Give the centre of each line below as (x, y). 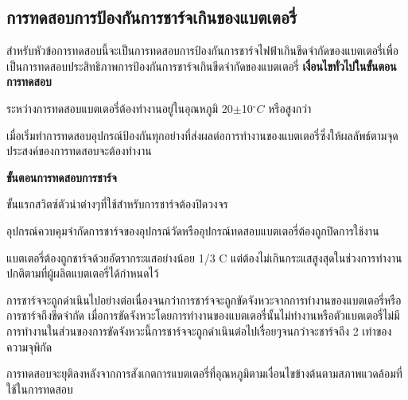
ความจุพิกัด (29, 346)
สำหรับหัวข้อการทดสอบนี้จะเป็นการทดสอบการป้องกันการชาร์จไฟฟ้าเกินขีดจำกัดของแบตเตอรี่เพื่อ (202, 50)
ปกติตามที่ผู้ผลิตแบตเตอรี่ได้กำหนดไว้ (83, 273)
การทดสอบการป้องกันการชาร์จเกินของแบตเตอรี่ (152, 17)
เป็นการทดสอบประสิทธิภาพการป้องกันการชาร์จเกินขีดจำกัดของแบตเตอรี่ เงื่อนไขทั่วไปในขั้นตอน (202, 66)
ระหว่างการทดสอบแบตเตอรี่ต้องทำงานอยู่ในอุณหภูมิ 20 (120, 108)
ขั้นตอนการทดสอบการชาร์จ (62, 177)
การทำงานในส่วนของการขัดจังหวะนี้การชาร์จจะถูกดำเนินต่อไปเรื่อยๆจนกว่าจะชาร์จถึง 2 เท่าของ (199, 330)
